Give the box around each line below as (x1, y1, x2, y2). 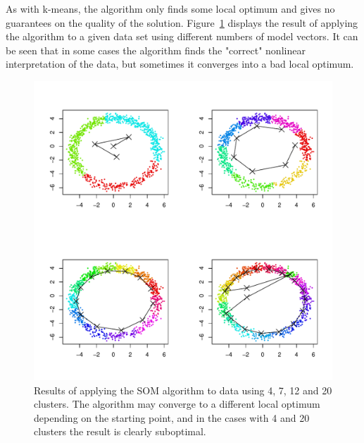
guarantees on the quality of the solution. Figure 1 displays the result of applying (6, 15, 358, 30)
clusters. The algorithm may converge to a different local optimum (34, 396, 320, 411)
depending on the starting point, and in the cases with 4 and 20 (34, 410, 310, 425)
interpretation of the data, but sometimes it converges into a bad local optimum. (6, 56, 354, 71)
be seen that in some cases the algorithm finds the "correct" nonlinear (6, 42, 306, 57)
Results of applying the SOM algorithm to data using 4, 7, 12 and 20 (34, 382, 332, 397)
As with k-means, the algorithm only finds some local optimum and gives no (6, 1, 335, 16)
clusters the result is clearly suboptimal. (34, 424, 206, 439)
